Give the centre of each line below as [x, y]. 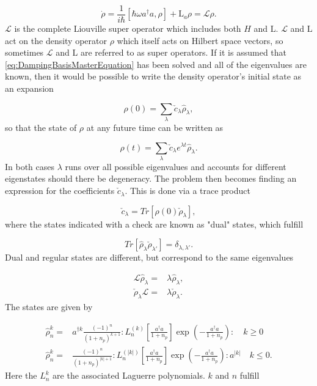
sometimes [24, 52]
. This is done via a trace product [188, 191]
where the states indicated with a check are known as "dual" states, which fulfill [154, 224]
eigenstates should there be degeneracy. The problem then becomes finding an [151, 178]
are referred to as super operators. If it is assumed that [184, 52]
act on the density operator [56, 40]
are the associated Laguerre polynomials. [129, 375]
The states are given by [49, 306]
